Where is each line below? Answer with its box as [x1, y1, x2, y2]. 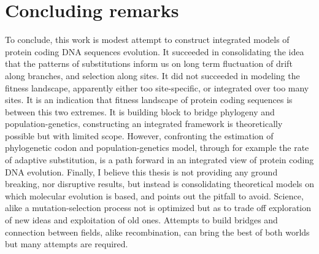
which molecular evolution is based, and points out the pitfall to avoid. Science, [5, 189, 304, 202]
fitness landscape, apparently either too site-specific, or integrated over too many [5, 81, 309, 94]
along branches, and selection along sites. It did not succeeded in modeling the [5, 69, 300, 82]
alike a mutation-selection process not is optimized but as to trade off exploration [5, 201, 312, 214]
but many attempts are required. [5, 237, 128, 250]
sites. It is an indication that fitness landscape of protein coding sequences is [5, 93, 293, 106]
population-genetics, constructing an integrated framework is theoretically [5, 117, 283, 130]
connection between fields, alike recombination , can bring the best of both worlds [5, 225, 310, 238]
